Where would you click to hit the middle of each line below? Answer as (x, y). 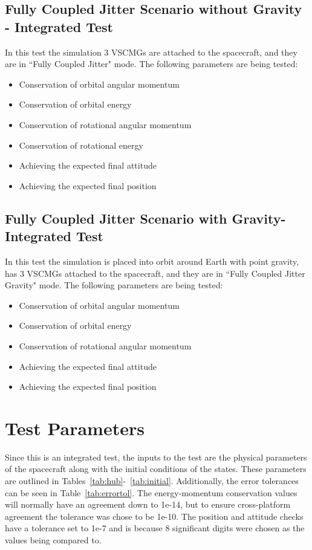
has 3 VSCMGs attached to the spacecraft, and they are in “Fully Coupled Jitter (155, 273)
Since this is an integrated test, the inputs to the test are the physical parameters (156, 457)
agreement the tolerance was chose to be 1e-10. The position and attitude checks (154, 516)
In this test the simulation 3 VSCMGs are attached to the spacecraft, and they (151, 52)
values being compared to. (53, 539)
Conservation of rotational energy (81, 145)
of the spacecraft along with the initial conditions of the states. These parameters (156, 469)
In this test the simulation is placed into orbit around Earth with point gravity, (152, 261)
